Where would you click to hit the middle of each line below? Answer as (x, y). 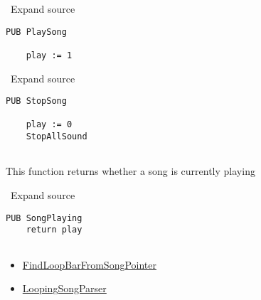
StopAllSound (57, 137)
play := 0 (49, 125)
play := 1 (49, 55)
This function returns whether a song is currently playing (130, 171)
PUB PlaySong (36, 32)
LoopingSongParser (64, 288)
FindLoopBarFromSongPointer (89, 264)
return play (54, 230)
